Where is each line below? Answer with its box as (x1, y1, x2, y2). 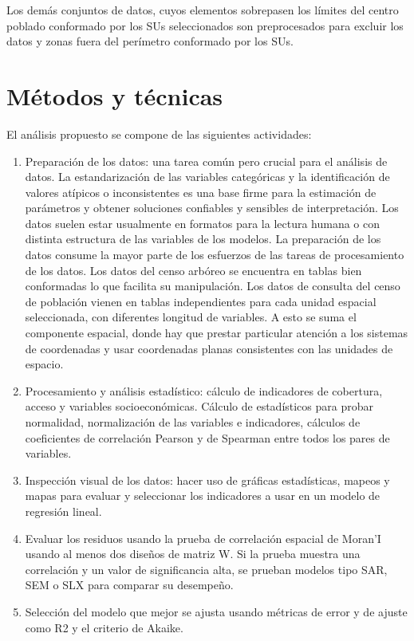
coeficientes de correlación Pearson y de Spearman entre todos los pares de (25, 429, 390, 446)
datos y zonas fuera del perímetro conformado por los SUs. (6, 33, 294, 49)
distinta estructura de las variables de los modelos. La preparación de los (25, 230, 381, 247)
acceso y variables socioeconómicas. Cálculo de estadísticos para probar (25, 398, 373, 415)
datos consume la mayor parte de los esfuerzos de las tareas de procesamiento (25, 246, 404, 263)
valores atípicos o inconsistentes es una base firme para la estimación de (25, 183, 377, 200)
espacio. (25, 356, 64, 372)
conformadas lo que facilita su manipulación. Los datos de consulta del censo (25, 277, 400, 294)
